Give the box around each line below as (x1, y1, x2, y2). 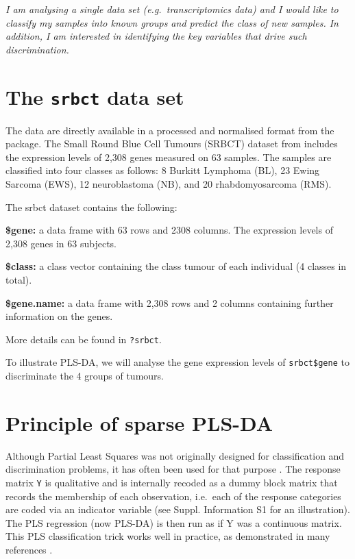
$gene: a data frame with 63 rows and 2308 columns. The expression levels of (5, 223, 333, 237)
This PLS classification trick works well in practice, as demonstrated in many (5, 529, 330, 543)
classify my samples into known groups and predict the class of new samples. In (5, 15, 339, 29)
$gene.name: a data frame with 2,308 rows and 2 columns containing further (5, 295, 334, 310)
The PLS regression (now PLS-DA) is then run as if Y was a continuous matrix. (5, 515, 342, 530)
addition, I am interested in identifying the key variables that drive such (5, 29, 307, 43)
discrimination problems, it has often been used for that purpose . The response (5, 462, 341, 476)
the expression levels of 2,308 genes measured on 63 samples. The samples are (5, 149, 332, 164)
